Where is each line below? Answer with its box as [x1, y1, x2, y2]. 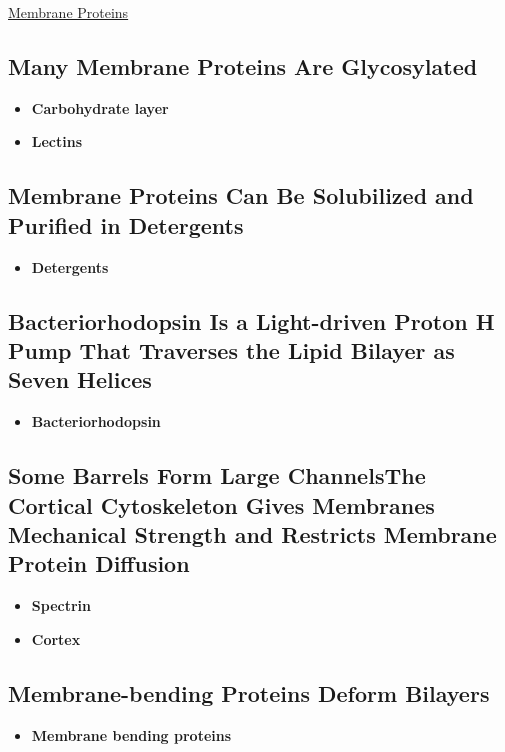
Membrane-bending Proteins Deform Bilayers [8, 677, 490, 708]
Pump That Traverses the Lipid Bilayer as [8, 334, 455, 365]
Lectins [31, 131, 83, 152]
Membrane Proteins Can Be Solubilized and [8, 180, 474, 211]
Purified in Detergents [8, 209, 244, 240]
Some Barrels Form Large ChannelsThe [8, 460, 426, 491]
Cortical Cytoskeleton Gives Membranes [8, 489, 435, 520]
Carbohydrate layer [31, 97, 169, 118]
